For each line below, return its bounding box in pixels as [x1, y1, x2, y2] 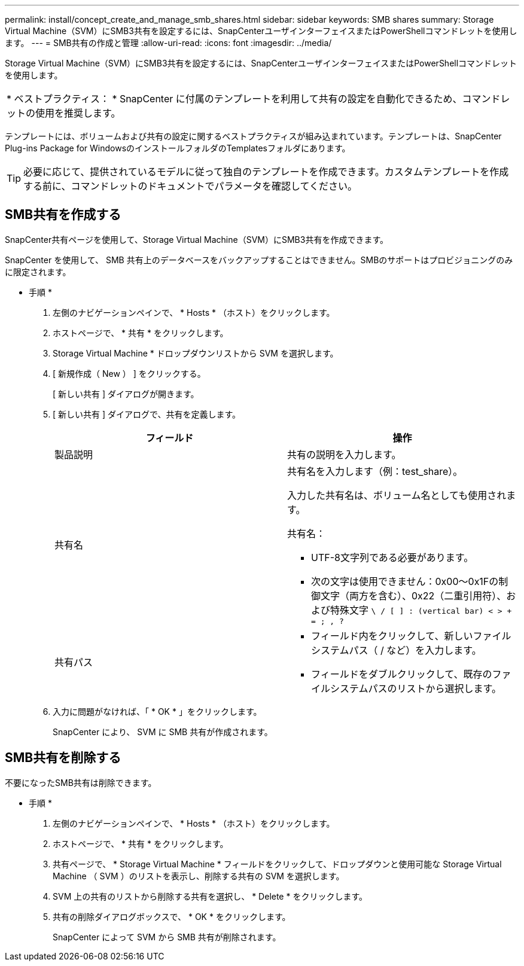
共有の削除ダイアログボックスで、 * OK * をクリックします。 [53, 911, 291, 922]
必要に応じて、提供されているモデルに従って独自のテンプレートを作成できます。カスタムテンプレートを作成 [23, 166, 509, 178]
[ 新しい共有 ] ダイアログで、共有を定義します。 [53, 409, 241, 419]
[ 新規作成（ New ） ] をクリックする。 [53, 368, 206, 379]
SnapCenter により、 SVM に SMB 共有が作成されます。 [53, 726, 273, 737]
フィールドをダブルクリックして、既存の [311, 668, 492, 680]
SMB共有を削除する [5, 750, 121, 766]
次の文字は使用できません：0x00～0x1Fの [311, 575, 499, 587]
